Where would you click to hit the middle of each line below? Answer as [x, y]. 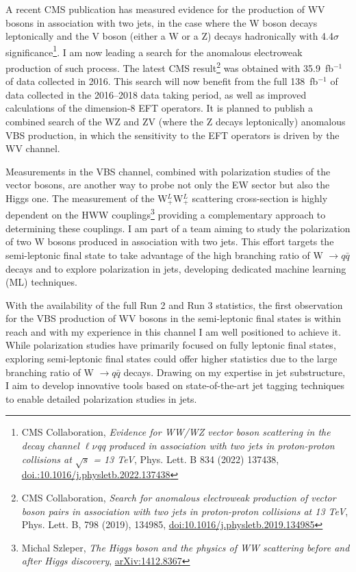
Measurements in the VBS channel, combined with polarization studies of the [168, 171]
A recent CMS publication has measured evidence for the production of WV [165, 9]
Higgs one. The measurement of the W [87, 198]
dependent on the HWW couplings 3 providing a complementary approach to [166, 214]
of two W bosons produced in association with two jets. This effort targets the [170, 241]
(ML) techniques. [41, 282]
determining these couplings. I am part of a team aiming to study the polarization [178, 228]
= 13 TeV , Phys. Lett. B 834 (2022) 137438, [186, 459]
